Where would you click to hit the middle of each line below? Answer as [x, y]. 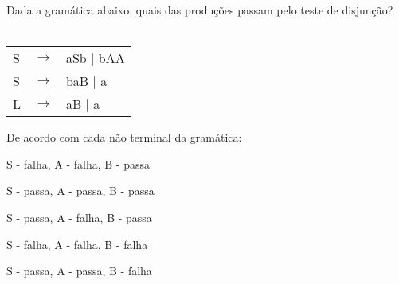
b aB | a [86, 81]
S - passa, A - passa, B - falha [79, 271]
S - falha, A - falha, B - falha [77, 244]
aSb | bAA [95, 58]
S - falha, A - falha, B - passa [78, 163]
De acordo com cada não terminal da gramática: [124, 137]
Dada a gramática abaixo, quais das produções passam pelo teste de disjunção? [200, 10]
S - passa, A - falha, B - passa [79, 217]
